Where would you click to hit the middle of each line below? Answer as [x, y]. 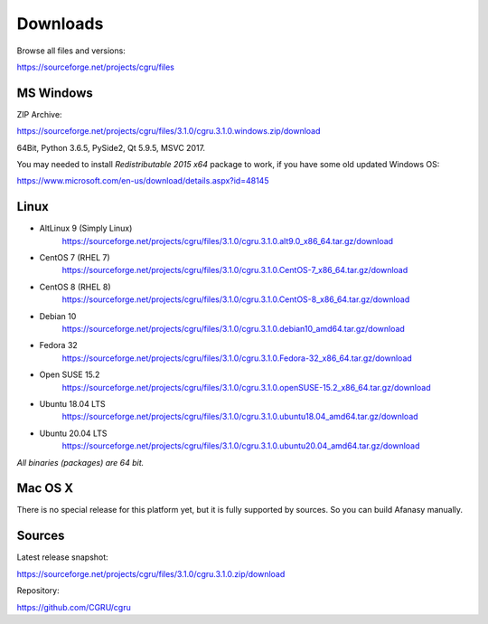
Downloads [60, 24]
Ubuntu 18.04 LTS [72, 404]
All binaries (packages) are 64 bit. [80, 462]
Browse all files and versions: [71, 51]
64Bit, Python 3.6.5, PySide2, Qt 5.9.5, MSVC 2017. [111, 147]
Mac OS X [45, 488]
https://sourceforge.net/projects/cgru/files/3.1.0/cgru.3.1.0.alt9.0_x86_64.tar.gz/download [227, 241]
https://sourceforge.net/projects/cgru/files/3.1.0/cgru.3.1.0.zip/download [151, 573]
